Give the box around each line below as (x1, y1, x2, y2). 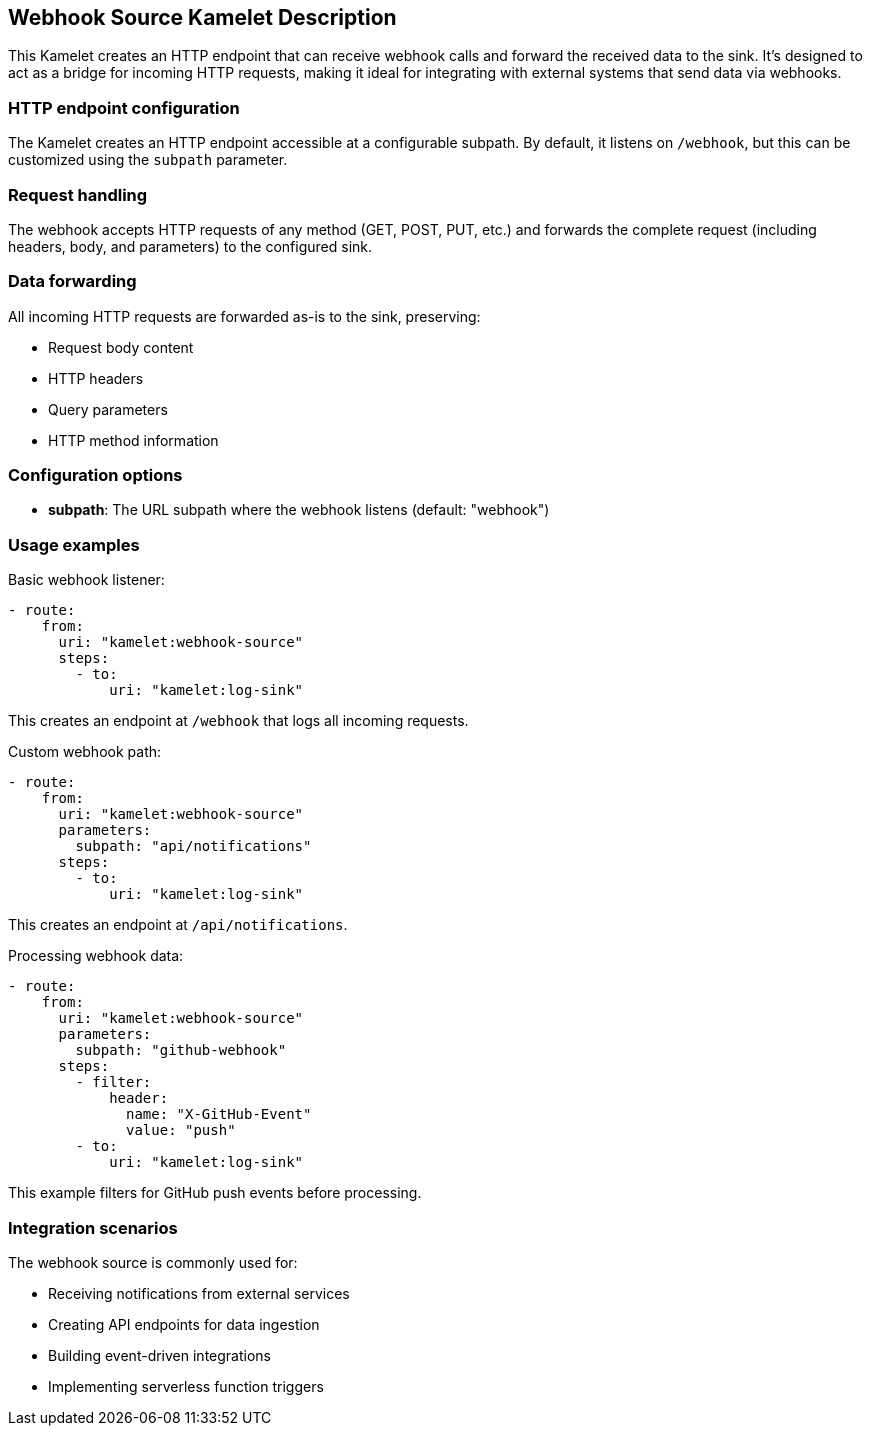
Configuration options (8, 465, 183, 486)
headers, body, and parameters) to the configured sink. (8, 237, 373, 255)
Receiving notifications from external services (48, 1284, 350, 1302)
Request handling (8, 184, 148, 205)
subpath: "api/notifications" (75, 838, 312, 855)
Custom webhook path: (8, 743, 162, 761)
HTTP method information (48, 431, 219, 449)
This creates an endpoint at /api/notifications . (8, 916, 348, 934)
